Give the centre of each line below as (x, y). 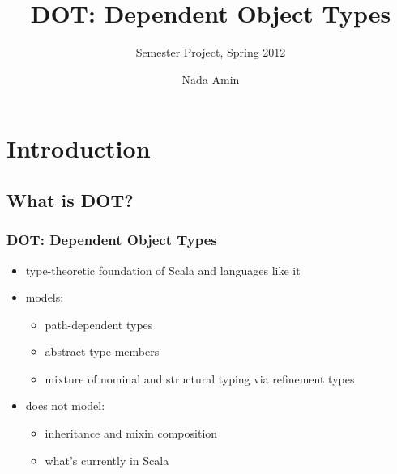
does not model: (65, 406)
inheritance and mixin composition (131, 433)
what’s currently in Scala (107, 460)
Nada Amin (211, 79)
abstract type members (102, 351)
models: (45, 297)
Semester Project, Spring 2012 (211, 52)
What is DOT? (70, 199)
